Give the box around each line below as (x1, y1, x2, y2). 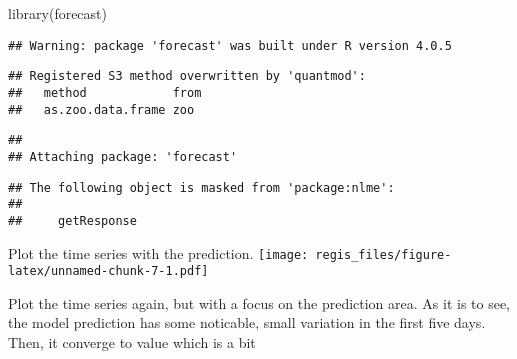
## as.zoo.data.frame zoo (8, 102, 195, 117)
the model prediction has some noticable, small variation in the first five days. (8, 312, 486, 333)
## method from (8, 85, 202, 100)
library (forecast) (8, 3, 107, 23)
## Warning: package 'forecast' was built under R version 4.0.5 (8, 38, 452, 53)
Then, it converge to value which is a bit (8, 332, 256, 352)
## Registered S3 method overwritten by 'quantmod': (8, 69, 366, 84)
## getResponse (8, 213, 137, 228)
